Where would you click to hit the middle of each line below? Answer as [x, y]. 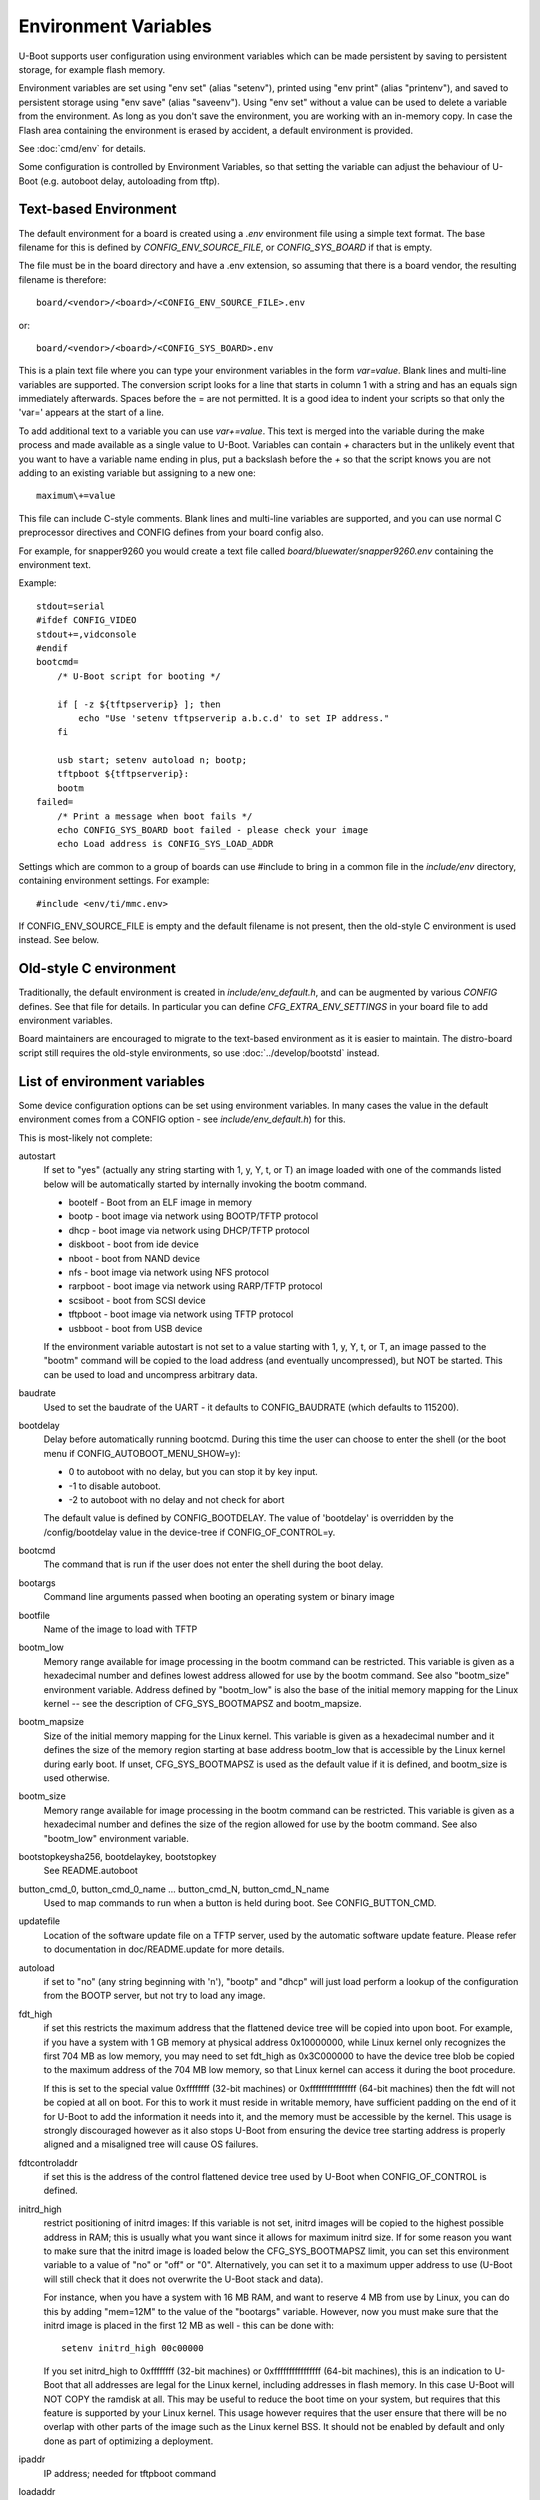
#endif [52, 648]
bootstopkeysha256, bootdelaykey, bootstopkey [117, 1856]
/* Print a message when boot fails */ [154, 816]
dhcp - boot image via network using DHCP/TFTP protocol [189, 1230]
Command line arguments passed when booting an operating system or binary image [219, 1597]
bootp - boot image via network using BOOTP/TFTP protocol [193, 1216]
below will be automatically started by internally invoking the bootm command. [205, 1184]
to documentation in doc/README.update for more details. [164, 1949]
